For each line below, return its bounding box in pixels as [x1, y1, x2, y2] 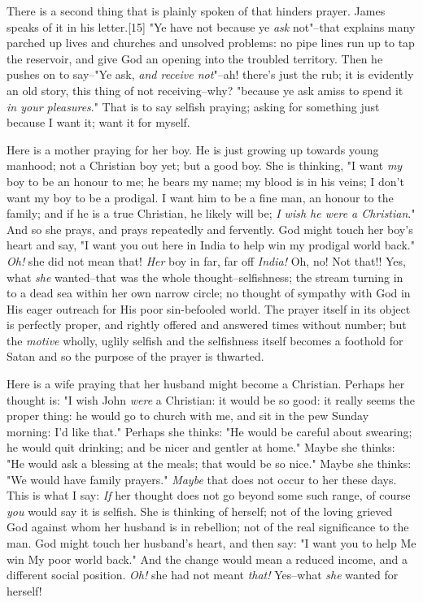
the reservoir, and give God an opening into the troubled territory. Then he [7, 50, 383, 67]
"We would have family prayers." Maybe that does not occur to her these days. [7, 470, 397, 487]
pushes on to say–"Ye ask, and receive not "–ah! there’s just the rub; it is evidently [7, 66, 414, 83]
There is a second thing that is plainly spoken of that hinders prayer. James [7, 2, 386, 19]
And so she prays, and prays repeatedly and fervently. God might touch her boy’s [7, 220, 413, 237]
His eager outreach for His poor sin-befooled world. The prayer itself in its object [7, 300, 411, 317]
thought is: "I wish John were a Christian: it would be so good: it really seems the [7, 391, 415, 408]
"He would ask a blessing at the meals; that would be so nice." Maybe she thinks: [7, 455, 412, 472]
